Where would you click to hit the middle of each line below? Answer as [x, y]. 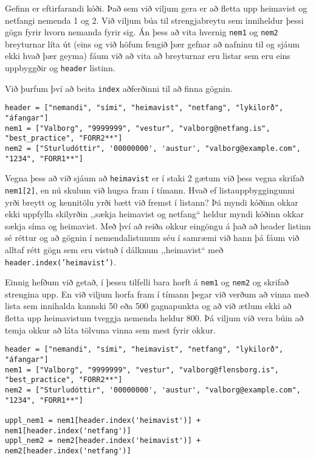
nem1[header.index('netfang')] [68, 430]
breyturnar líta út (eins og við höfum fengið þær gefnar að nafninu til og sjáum [152, 44]
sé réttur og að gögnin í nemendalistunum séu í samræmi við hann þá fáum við [152, 238]
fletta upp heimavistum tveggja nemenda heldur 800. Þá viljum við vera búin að [154, 318]
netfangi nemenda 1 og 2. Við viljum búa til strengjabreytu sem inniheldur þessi [154, 20]
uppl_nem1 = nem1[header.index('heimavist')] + [103, 420]
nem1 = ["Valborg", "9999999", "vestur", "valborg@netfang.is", [138, 128]
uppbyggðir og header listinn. [60, 68]
